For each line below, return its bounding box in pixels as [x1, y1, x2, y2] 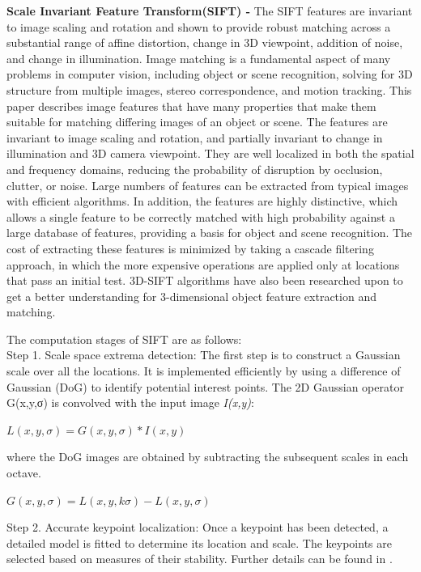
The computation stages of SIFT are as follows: [6, 330, 242, 347]
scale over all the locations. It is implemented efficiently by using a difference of [6, 362, 401, 379]
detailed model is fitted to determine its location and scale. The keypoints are [6, 534, 392, 551]
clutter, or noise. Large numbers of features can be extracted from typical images [6, 176, 409, 193]
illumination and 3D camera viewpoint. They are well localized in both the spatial [6, 145, 415, 162]
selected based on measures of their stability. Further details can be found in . [6, 550, 393, 567]
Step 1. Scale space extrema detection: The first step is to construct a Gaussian [6, 346, 401, 363]
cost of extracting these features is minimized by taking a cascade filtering [6, 239, 374, 256]
